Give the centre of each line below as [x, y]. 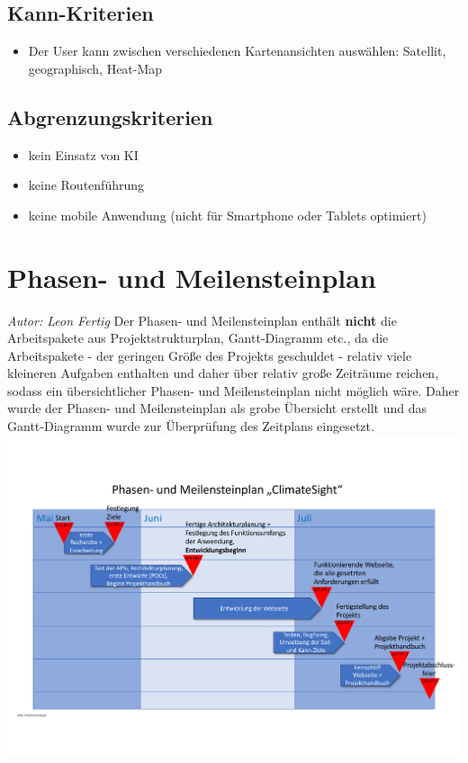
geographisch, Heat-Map [95, 68]
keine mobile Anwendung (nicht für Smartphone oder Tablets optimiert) [227, 215]
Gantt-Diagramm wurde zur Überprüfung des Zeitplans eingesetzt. [191, 426]
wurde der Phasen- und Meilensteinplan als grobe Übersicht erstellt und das [217, 408]
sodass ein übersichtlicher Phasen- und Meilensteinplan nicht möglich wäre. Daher [234, 390]
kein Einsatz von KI [83, 154]
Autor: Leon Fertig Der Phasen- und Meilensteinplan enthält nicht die [202, 320]
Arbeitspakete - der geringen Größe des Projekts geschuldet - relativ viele [210, 355]
